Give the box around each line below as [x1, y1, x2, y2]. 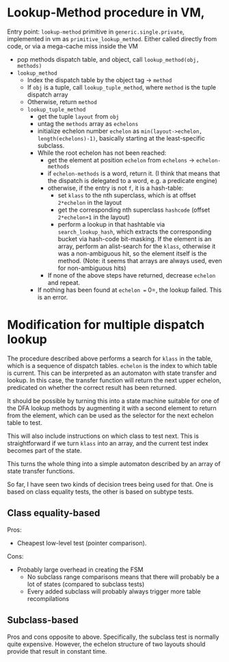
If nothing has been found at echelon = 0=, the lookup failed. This [37, 286, 222, 294]
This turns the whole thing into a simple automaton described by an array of [7, 459, 221, 467]
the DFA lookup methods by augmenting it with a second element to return [7, 404, 217, 412]
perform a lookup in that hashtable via [57, 220, 165, 228]
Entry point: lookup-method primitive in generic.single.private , [7, 27, 185, 36]
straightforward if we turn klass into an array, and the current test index [7, 439, 208, 447]
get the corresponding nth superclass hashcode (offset [57, 206, 211, 214]
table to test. [7, 418, 42, 426]
